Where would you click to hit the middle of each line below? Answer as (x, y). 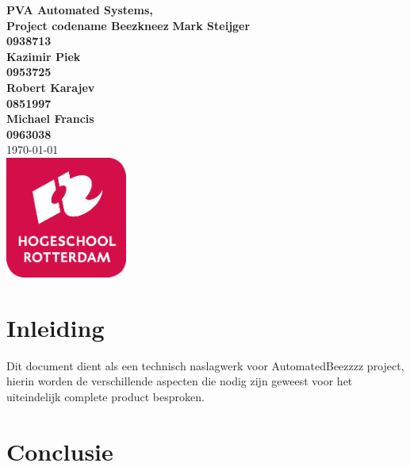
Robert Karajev (51, 87)
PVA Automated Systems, (80, 10)
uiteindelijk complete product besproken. (105, 397)
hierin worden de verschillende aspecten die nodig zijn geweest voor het (180, 381)
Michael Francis (50, 119)
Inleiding (56, 327)
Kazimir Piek (44, 56)
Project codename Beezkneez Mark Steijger (128, 25)
